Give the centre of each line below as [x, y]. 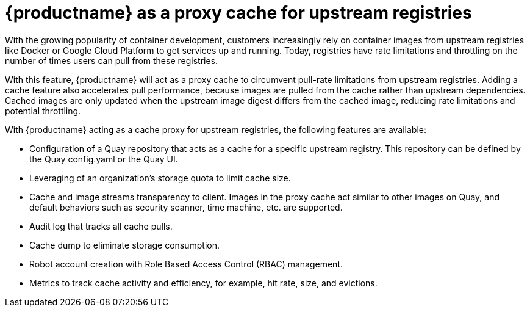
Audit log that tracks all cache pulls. [101, 226]
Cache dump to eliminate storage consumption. [125, 245]
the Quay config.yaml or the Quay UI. [104, 159]
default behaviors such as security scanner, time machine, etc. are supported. [186, 207]
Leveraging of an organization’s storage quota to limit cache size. [160, 178]
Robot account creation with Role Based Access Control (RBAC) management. [186, 264]
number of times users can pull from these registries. [112, 60]
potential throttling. [43, 111]
